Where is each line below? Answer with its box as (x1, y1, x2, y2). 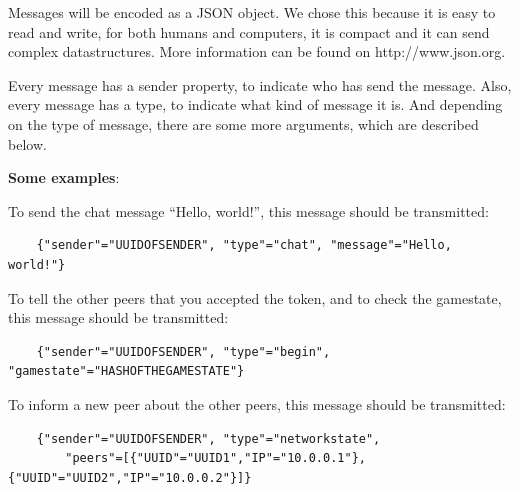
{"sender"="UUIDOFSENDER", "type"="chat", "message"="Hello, (36, 238, 452, 253)
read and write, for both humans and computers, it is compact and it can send (8, 21, 490, 42)
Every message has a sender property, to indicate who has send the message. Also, (8, 74, 512, 95)
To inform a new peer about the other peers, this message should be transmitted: (8, 393, 506, 414)
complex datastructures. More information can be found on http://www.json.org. (8, 41, 506, 62)
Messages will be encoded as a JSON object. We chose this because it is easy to (8, 2, 496, 22)
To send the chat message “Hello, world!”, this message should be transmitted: (8, 200, 489, 221)
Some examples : (8, 167, 120, 188)
